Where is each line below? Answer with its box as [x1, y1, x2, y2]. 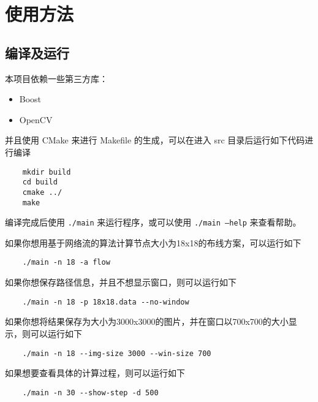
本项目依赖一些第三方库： [5, 72, 108, 85]
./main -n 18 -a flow [22, 258, 110, 267]
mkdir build [22, 167, 71, 176]
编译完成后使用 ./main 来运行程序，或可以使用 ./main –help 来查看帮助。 [5, 216, 301, 229]
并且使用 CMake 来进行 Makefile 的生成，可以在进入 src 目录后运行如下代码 [5, 134, 305, 146]
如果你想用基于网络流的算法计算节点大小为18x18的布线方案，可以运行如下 [5, 236, 301, 249]
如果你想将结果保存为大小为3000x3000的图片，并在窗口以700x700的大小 [5, 315, 289, 328]
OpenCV [19, 113, 53, 126]
